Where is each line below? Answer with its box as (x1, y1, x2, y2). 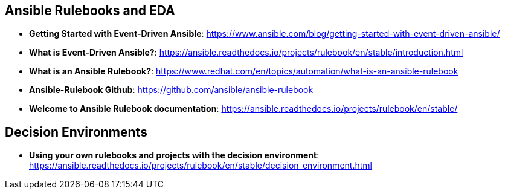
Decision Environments (5, 124, 147, 140)
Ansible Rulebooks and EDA (5, 3, 175, 18)
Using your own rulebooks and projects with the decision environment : (29, 150, 320, 161)
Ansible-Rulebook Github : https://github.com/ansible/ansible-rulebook (29, 85, 314, 95)
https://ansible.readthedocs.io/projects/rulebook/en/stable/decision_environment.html (29, 160, 372, 171)
